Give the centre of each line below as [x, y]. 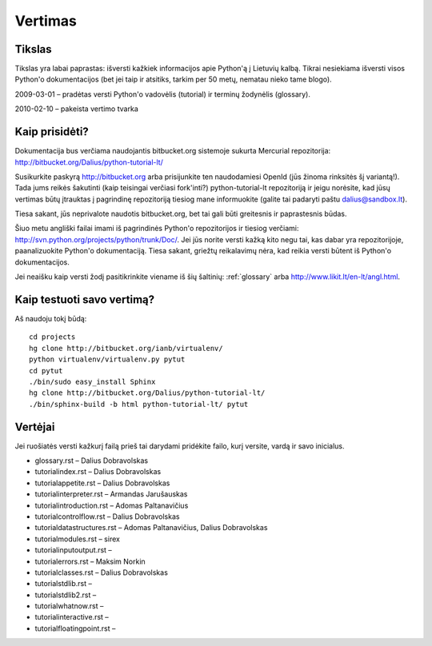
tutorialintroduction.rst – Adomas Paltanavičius [112, 505]
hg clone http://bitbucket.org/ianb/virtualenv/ [126, 348]
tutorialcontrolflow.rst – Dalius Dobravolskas [107, 516]
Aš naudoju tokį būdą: [51, 318]
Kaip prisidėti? [52, 132]
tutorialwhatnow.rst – [69, 606]
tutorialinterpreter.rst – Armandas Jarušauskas [111, 494]
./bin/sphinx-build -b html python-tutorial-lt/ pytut [139, 404]
